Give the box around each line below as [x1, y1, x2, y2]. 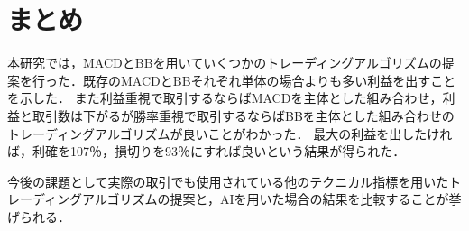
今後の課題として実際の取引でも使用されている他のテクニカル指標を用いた [7, 171, 449, 190]
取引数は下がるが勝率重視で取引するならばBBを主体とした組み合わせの [32, 106, 455, 125]
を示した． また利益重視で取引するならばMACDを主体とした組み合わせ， [7, 88, 443, 107]
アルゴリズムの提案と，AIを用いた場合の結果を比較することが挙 [82, 189, 462, 208]
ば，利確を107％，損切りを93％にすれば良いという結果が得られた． [7, 142, 406, 161]
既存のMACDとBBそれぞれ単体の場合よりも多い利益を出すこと [82, 70, 456, 89]
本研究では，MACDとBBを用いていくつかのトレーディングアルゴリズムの [7, 53, 442, 72]
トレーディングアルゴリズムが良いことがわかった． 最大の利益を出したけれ [7, 124, 453, 143]
